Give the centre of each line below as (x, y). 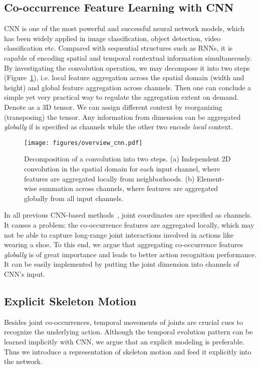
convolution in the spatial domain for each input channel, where (122, 168)
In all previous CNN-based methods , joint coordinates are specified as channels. (128, 215)
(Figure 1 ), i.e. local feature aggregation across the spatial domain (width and (124, 77)
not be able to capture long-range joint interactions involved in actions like (119, 234)
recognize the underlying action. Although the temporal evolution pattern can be (128, 332)
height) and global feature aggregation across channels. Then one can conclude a (128, 87)
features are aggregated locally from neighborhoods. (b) (109, 178)
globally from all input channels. (74, 198)
